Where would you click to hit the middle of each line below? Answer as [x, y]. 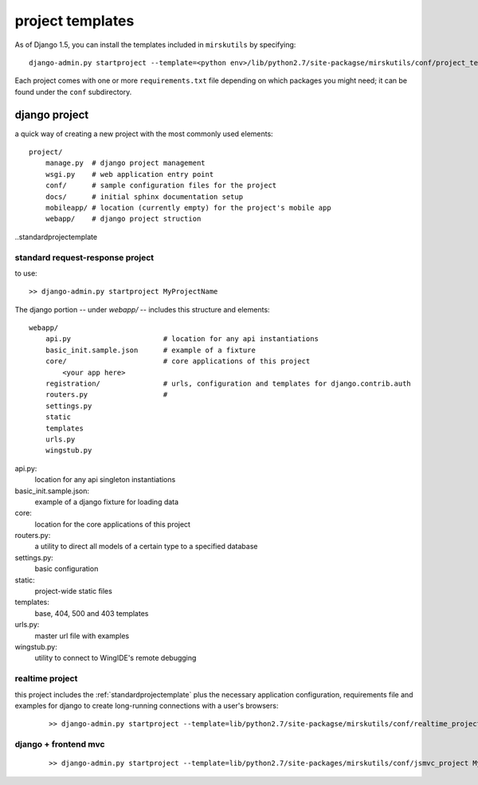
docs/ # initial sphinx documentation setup [144, 196]
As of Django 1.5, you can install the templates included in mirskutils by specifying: [155, 45]
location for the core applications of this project [113, 524]
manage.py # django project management [125, 163]
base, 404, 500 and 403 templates [92, 613]
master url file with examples [82, 636]
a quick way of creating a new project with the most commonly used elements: [144, 133]
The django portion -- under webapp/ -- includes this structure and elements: [142, 309]
